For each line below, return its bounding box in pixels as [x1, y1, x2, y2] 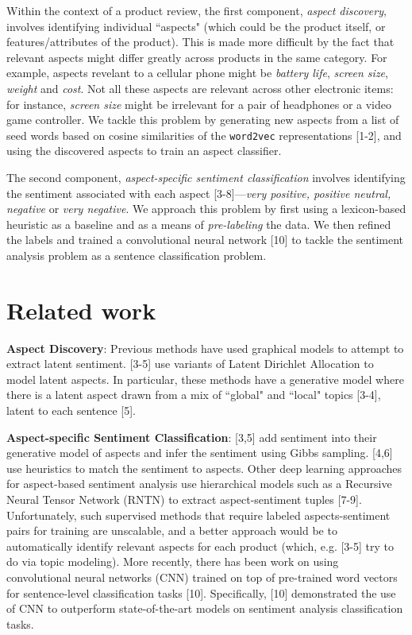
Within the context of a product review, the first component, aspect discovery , [6, 2, 387, 18]
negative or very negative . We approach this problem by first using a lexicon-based [6, 200, 406, 217]
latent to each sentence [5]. [6, 402, 136, 419]
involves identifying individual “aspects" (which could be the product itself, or [6, 17, 386, 34]
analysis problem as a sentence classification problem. [6, 246, 267, 263]
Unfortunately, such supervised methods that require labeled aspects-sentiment [6, 506, 391, 523]
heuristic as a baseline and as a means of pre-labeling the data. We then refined [6, 215, 391, 232]
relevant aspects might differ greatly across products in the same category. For [6, 48, 387, 65]
